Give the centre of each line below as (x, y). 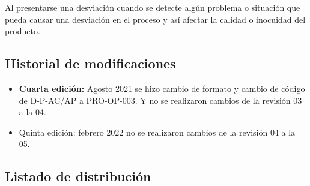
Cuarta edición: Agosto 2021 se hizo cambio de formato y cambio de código (162, 88)
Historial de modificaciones (90, 63)
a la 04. (32, 112)
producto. (23, 31)
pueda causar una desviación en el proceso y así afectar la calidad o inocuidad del (155, 19)
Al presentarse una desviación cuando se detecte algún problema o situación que (153, 7)
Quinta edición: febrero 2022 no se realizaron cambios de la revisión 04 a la (157, 132)
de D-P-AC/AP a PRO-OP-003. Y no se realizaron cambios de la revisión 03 (160, 100)
